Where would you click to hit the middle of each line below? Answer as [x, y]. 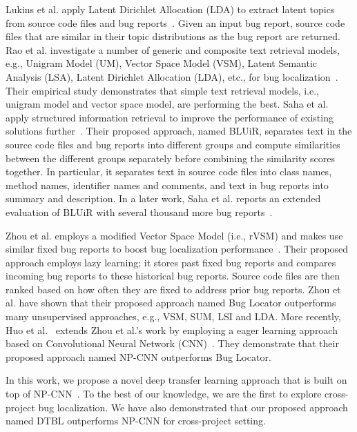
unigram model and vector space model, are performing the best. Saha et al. [167, 104]
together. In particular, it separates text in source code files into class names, [169, 171]
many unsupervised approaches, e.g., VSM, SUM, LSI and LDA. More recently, [173, 316]
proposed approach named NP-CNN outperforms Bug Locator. [138, 356]
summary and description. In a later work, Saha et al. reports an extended [163, 198]
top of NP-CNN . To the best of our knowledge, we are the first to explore [164, 394]
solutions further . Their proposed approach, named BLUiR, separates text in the [179, 131]
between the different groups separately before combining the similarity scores [170, 158]
